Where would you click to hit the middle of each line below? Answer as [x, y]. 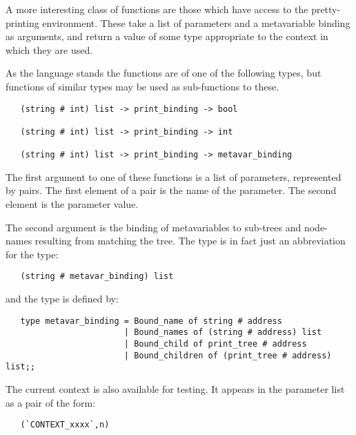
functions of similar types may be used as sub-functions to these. [142, 86]
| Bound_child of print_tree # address [215, 344]
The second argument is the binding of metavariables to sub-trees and [154, 227]
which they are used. [49, 49]
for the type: [32, 254]
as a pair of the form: [51, 402]
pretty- [326, 9]
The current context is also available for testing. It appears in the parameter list [175, 388]
